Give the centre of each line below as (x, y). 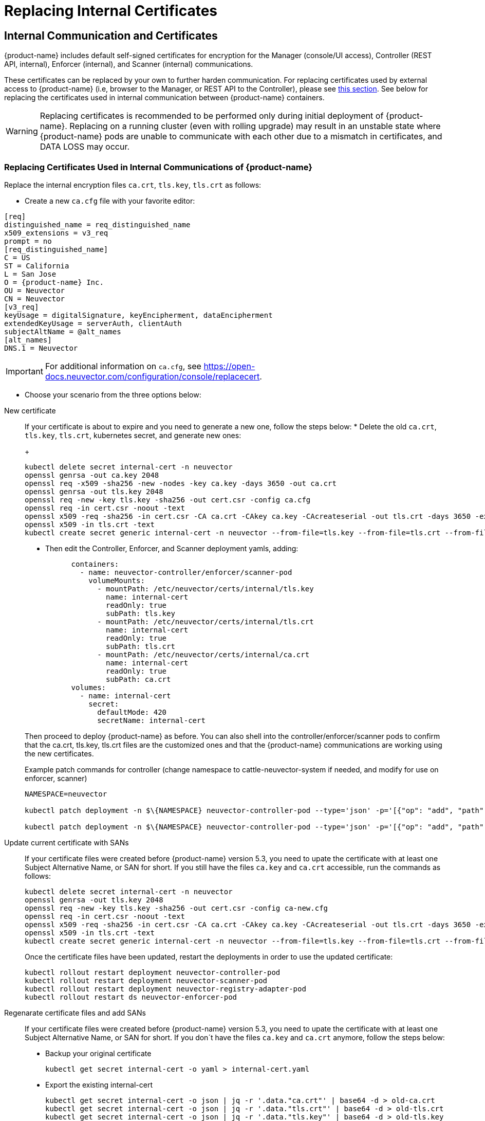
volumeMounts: (117, 580)
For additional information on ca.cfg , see (123, 366)
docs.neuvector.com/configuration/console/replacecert (152, 376)
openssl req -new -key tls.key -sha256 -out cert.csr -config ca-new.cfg (176, 908)
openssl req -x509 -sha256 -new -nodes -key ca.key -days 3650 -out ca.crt (181, 483)
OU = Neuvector (35, 290)
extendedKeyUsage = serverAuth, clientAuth (93, 323)
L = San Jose (30, 274)
